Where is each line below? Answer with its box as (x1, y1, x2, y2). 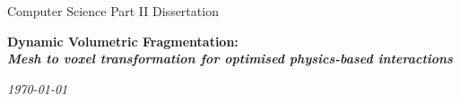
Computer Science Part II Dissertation (7, 2, 219, 20)
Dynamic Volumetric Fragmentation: (7, 31, 239, 50)
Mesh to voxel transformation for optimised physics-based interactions (7, 49, 453, 68)
